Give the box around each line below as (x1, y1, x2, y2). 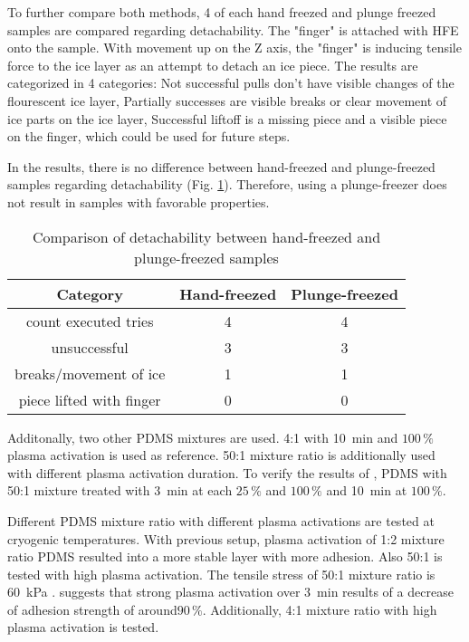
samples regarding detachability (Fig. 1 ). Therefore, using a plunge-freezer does (7, 175, 447, 194)
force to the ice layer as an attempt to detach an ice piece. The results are (7, 55, 418, 74)
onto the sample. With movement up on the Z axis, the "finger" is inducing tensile (7, 38, 462, 57)
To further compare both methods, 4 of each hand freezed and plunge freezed (7, 3, 436, 21)
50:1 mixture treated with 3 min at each (7, 481, 233, 500)
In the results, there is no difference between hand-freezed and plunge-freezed (7, 157, 435, 176)
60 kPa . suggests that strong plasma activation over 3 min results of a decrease (7, 582, 454, 601)
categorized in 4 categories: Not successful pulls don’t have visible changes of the (7, 73, 455, 92)
